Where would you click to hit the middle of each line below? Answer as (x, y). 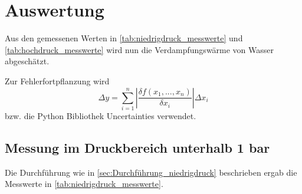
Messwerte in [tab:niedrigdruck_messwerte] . (84, 184)
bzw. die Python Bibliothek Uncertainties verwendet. (101, 115)
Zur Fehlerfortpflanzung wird (57, 80)
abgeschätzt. (27, 61)
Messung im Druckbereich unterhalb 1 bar (137, 147)
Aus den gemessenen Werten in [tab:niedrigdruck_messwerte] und (124, 38)
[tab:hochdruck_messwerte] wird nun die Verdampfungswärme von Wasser (139, 49)
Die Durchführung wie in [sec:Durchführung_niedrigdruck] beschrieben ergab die (151, 172)
